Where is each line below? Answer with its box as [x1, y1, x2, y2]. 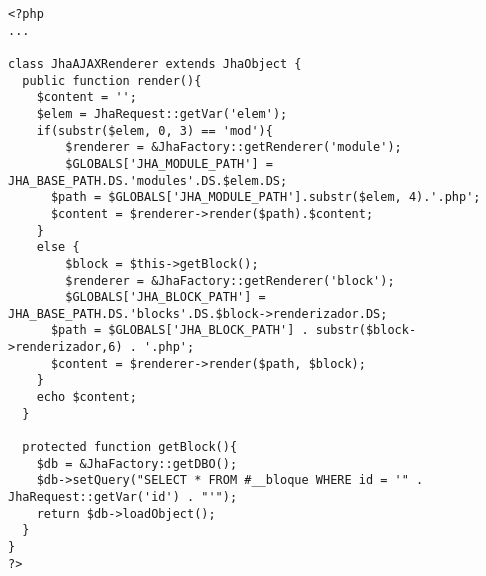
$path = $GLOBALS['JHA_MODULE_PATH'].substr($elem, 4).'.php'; [50, 190, 481, 205]
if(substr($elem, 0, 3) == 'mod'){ [36, 123, 273, 138]
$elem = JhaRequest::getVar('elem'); [36, 106, 288, 121]
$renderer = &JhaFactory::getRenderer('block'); [65, 273, 395, 288]
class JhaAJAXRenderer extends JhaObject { [8, 56, 302, 71]
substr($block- [315, 323, 417, 338]
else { [36, 240, 80, 255]
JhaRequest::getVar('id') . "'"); [8, 490, 238, 505]
